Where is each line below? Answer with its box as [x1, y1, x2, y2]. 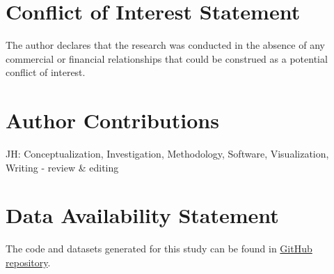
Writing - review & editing [6, 160, 119, 174]
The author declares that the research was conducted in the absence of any [6, 38, 325, 52]
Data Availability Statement [6, 201, 279, 229]
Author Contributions [6, 106, 219, 135]
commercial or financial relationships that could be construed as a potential [6, 51, 328, 66]
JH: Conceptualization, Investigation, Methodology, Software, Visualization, [6, 146, 329, 161]
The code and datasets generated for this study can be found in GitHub [6, 241, 312, 256]
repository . [6, 254, 51, 269]
